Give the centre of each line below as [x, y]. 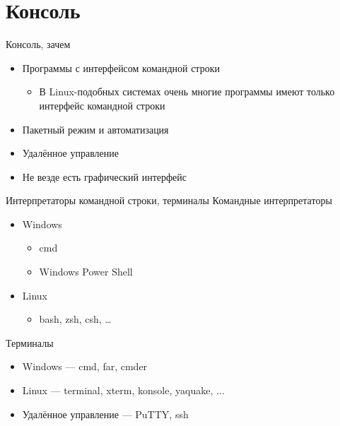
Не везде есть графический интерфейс [105, 176]
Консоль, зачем [38, 44]
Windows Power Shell [86, 272]
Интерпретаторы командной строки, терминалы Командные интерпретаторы [169, 200]
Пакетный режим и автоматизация [95, 129]
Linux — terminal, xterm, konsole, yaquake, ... [123, 390]
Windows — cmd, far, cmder [85, 366]
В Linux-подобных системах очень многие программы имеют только [187, 91]
